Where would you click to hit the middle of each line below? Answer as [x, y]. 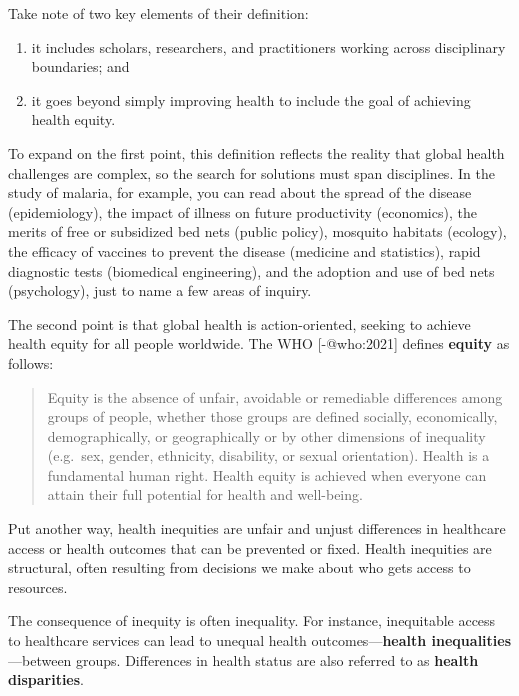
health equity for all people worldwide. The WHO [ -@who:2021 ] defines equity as [259, 343]
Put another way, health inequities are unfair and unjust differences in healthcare [257, 528]
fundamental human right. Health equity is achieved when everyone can [267, 474]
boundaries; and [80, 66]
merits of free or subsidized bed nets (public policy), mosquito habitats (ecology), [257, 231]
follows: [31, 362]
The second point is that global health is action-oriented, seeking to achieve [239, 323]
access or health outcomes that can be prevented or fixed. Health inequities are [250, 547]
